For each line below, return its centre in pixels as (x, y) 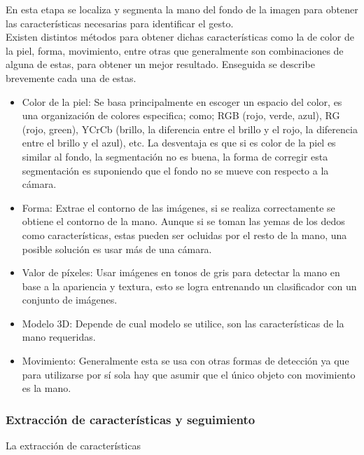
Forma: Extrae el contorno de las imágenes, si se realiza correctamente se (178, 207)
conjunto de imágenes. (70, 300)
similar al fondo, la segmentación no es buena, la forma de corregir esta (175, 156)
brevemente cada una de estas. (71, 77)
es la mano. (47, 388)
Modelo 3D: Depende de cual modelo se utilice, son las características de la (183, 323)
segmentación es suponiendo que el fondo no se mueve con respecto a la (175, 170)
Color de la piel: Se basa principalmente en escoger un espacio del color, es (182, 101)
